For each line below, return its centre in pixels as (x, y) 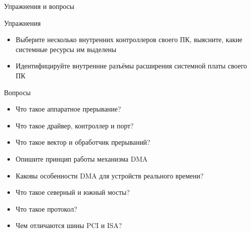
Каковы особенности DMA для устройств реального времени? (110, 175)
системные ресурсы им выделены (66, 49)
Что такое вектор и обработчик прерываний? (83, 142)
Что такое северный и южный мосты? (73, 192)
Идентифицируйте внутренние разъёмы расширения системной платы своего (131, 66)
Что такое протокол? (46, 208)
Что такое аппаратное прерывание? (68, 109)
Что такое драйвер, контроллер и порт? (75, 125)
